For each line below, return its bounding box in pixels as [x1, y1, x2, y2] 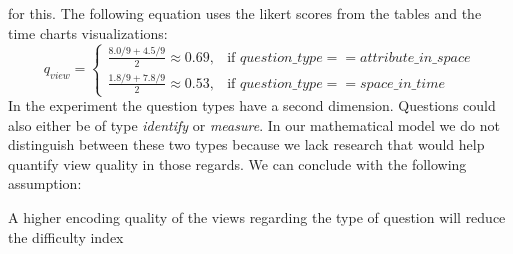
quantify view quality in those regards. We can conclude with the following [8, 153, 467, 174]
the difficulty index [8, 226, 124, 247]
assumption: [8, 173, 82, 194]
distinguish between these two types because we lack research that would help [8, 134, 485, 155]
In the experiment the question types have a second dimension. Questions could [8, 95, 496, 116]
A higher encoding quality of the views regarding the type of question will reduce [8, 207, 506, 227]
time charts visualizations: [8, 22, 168, 43]
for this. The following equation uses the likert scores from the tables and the [8, 3, 482, 23]
